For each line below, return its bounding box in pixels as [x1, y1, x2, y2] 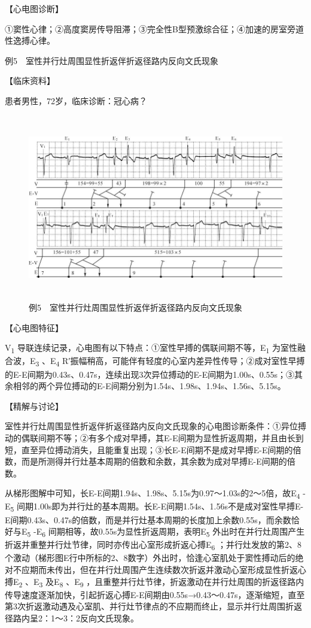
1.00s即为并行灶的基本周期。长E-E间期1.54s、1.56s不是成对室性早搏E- [33, 500, 304, 512]
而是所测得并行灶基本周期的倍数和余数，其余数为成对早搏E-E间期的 [21, 455, 287, 468]
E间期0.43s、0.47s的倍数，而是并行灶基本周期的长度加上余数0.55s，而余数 [5, 513, 291, 526]
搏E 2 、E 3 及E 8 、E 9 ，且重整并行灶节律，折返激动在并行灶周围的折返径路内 [5, 575, 304, 589]
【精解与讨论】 [5, 399, 63, 412]
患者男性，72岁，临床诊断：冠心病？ [5, 94, 147, 107]
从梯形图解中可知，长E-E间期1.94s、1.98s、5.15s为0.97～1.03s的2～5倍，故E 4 [5, 487, 300, 501]
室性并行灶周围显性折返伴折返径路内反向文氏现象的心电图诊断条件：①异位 [5, 420, 298, 432]
